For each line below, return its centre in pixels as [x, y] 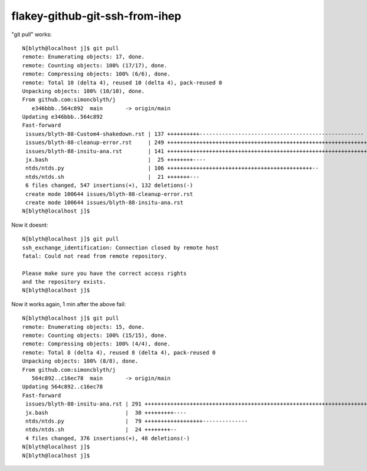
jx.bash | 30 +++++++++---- [106, 413]
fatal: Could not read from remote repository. [95, 256]
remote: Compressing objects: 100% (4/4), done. [96, 344]
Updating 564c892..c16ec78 [63, 387]
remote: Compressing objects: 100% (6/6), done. [96, 74]
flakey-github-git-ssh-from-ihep [96, 16]
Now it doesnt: [30, 225]
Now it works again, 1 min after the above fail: [69, 304]
